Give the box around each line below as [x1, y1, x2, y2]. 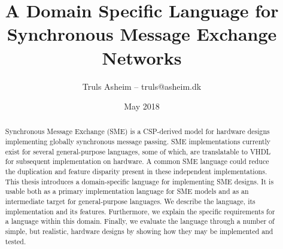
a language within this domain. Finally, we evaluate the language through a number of [5, 216, 275, 226]
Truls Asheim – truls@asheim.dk [82, 80, 202, 92]
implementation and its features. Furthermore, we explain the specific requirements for [5, 206, 275, 216]
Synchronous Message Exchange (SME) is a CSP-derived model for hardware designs [5, 126, 270, 136]
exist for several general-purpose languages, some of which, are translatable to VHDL [5, 146, 271, 156]
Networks [102, 45, 182, 69]
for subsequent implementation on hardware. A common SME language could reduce [5, 156, 269, 166]
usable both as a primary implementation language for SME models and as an [5, 186, 249, 196]
